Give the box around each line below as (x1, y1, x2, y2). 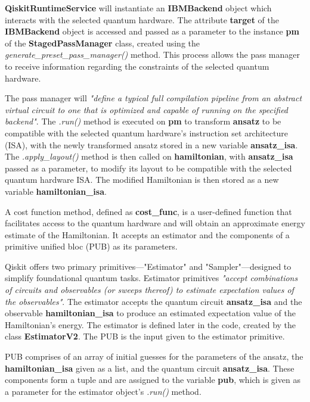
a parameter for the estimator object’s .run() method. (5, 385, 201, 397)
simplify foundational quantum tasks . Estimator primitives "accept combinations (5, 272, 298, 284)
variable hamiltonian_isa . (5, 185, 107, 197)
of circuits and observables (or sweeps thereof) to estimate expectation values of (5, 283, 294, 296)
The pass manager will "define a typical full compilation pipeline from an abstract (5, 92, 302, 104)
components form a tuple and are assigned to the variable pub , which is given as (5, 373, 300, 386)
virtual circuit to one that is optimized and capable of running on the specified (5, 103, 289, 116)
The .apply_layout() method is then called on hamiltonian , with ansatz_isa (5, 150, 293, 163)
